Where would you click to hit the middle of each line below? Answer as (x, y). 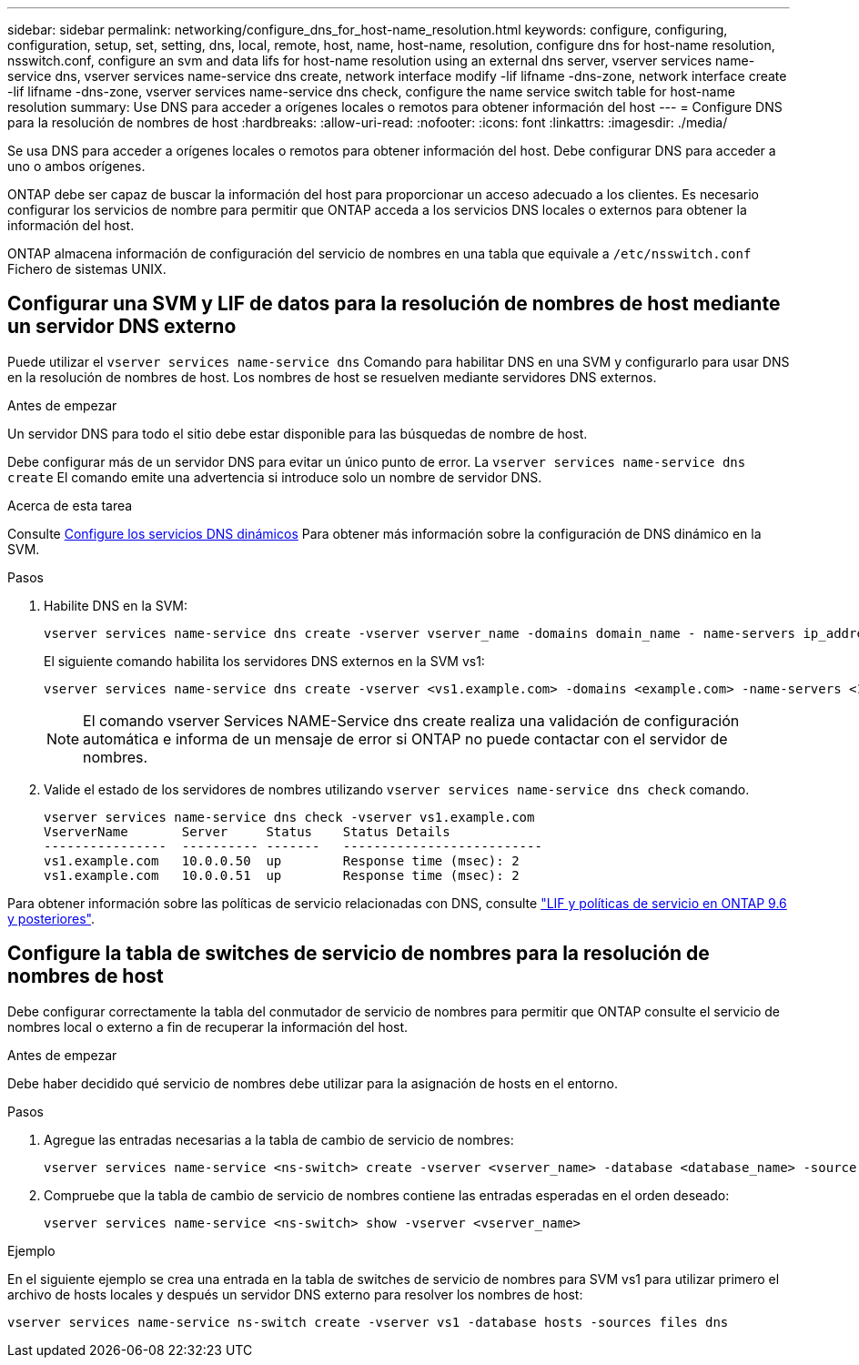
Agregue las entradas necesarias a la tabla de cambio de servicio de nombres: (279, 1139)
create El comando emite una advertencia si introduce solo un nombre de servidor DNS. (275, 477)
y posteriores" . (51, 918)
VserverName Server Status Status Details (247, 831)
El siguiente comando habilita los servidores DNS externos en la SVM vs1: (264, 661)
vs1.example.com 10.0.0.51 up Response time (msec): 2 (282, 875)
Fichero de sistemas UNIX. (87, 269)
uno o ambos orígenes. (76, 166)
